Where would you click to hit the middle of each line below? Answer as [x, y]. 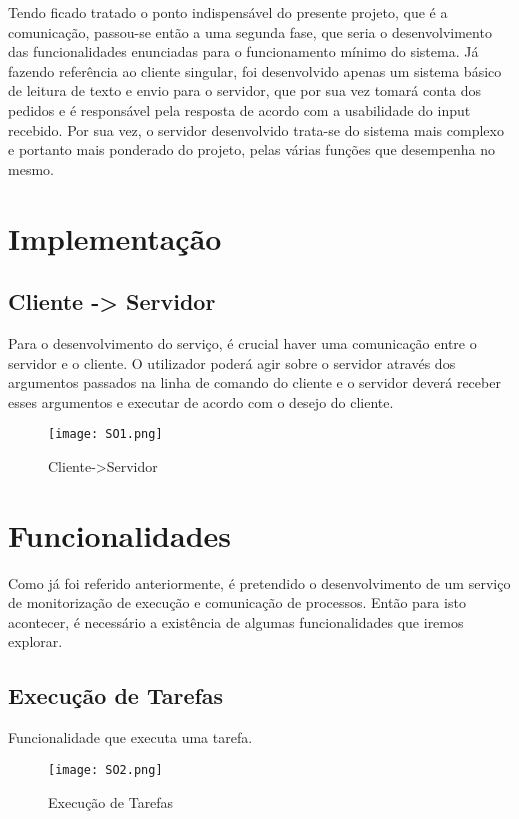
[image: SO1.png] [105, 434]
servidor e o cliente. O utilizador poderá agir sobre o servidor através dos [232, 362]
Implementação [115, 237]
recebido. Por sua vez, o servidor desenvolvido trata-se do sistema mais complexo [256, 129]
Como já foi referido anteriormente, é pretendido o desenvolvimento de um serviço [259, 582]
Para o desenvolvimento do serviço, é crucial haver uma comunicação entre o [242, 342]
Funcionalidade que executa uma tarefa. [130, 737]
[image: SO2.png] [105, 769]
